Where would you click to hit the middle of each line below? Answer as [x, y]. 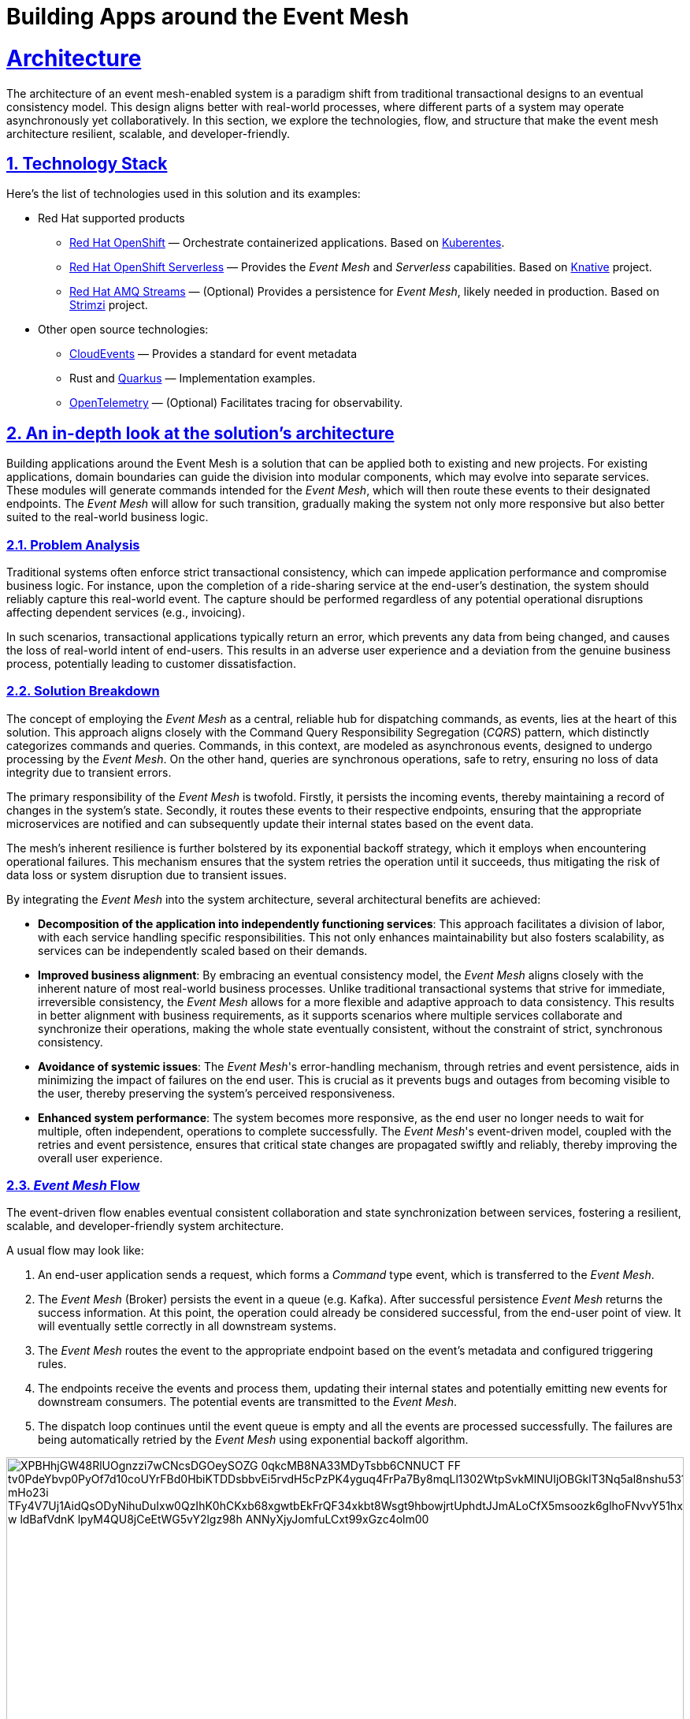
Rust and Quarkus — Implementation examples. [193, 378]
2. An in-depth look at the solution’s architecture [200, 433]
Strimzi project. [109, 305]
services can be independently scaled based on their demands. [203, 950]
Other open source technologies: [123, 330]
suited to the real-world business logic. [108, 517]
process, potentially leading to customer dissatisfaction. [151, 663]
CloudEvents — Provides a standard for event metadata [213, 354]
